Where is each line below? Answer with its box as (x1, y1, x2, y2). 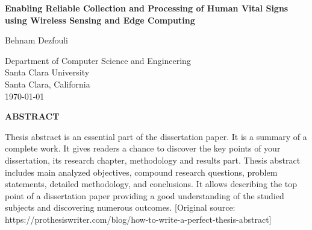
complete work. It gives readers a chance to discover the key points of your (5, 142, 281, 155)
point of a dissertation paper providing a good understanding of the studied (5, 189, 284, 202)
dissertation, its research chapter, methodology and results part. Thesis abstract (5, 153, 301, 166)
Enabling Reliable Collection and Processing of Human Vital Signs (5, 2, 289, 14)
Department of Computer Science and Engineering (5, 54, 191, 66)
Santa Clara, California (5, 77, 90, 90)
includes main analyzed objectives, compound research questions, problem (5, 165, 278, 178)
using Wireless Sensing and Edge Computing (5, 13, 195, 26)
